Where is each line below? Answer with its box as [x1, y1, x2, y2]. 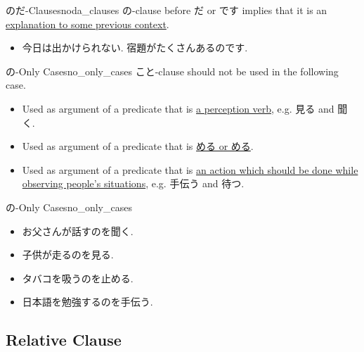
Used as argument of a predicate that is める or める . [22, 139, 254, 153]
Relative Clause [6, 329, 122, 351]
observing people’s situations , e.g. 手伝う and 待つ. [22, 176, 245, 191]
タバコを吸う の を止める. [22, 270, 134, 285]
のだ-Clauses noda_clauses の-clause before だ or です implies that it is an [6, 3, 327, 17]
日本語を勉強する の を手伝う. [22, 294, 153, 309]
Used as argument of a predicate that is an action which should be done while [22, 162, 358, 177]
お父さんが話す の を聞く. [22, 223, 134, 238]
